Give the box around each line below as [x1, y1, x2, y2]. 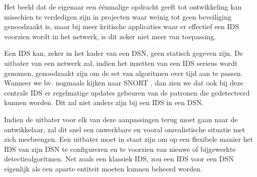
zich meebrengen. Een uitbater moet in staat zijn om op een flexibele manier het [4, 134, 253, 144]
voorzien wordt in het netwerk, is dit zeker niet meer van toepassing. [4, 31, 216, 41]
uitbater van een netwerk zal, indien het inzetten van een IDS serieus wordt [4, 57, 238, 68]
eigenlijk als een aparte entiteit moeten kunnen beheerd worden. [4, 163, 202, 173]
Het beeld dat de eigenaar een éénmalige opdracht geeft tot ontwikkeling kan [4, 2, 242, 12]
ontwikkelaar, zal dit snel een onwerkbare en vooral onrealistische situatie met [4, 124, 245, 134]
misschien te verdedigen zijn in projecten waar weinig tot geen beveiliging [4, 11, 232, 22]
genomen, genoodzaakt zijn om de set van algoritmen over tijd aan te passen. [4, 67, 243, 78]
